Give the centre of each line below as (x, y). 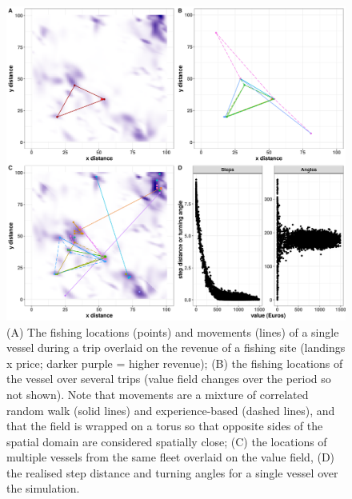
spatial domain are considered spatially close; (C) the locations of (167, 441)
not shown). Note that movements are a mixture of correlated (158, 394)
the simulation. (43, 488)
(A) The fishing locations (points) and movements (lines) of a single (173, 331)
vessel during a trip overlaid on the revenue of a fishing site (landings (176, 347)
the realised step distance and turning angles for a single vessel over (172, 472)
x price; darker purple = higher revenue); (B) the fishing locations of (175, 363)
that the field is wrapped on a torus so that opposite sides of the (165, 426)
